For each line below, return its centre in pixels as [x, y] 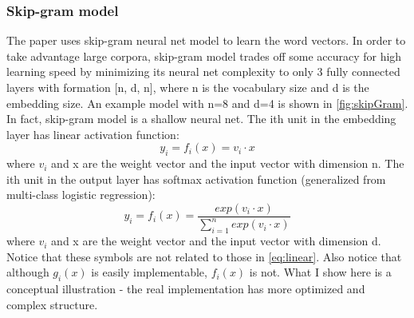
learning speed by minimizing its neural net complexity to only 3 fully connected [203, 72]
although [28, 272]
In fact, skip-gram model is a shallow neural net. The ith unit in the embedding [201, 119]
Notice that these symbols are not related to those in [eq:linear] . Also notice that [204, 256]
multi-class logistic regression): [81, 195]
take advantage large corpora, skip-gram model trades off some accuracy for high [204, 56]
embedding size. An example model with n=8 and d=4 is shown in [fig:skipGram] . [207, 103]
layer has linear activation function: [93, 134]
